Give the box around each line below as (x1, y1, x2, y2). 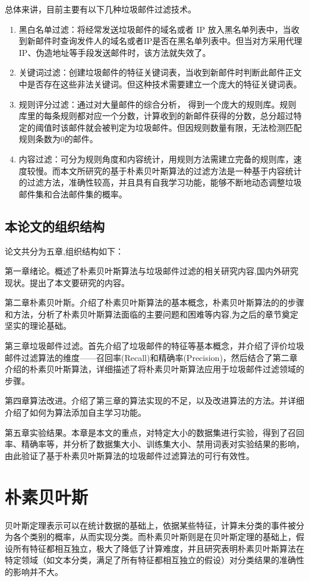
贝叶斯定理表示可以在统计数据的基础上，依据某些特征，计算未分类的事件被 (5, 519, 296, 531)
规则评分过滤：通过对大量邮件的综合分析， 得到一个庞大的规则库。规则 (18, 98, 297, 110)
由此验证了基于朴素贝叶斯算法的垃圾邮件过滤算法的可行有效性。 (5, 449, 254, 461)
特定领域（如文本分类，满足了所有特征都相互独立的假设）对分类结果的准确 (5, 554, 296, 566)
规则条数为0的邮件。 (18, 133, 98, 145)
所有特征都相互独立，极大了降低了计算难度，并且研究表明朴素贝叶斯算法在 (12, 542, 304, 554)
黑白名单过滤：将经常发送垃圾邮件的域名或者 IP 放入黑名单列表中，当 (18, 23, 291, 35)
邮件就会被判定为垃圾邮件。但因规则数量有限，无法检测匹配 (68, 121, 302, 133)
